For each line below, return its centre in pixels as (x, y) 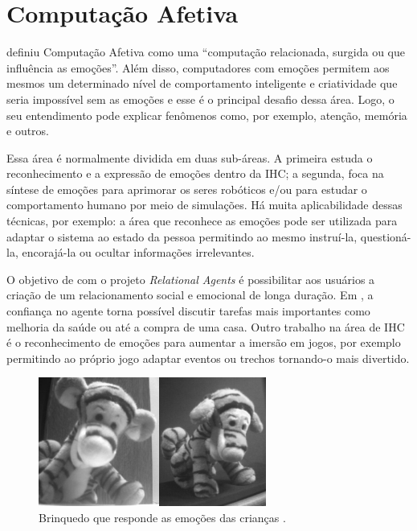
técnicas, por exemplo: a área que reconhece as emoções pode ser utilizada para (202, 221)
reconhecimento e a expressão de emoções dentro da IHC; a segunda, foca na (195, 173)
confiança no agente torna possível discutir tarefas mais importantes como (188, 311)
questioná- (386, 236)
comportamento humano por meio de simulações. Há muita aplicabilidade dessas (204, 205)
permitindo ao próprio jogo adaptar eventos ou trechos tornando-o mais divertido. (208, 358)
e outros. (28, 131)
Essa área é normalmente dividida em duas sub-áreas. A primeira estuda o (190, 157)
